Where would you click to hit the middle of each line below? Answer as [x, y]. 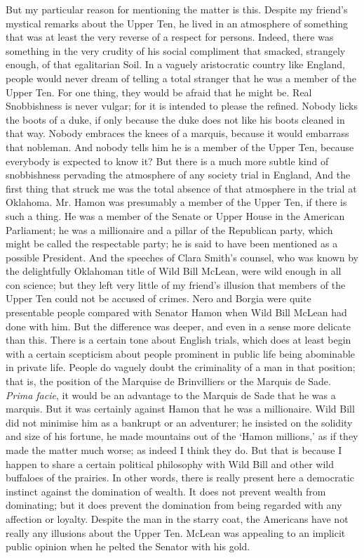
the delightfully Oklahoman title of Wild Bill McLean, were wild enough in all [174, 271]
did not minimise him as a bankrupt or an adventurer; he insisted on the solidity [179, 422]
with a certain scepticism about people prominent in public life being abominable [181, 353]
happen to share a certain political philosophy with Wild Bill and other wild [170, 463]
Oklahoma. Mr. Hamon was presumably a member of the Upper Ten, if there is [176, 202]
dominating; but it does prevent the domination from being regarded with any [174, 505]
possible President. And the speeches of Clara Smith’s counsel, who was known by [182, 257]
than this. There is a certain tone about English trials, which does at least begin [178, 340]
